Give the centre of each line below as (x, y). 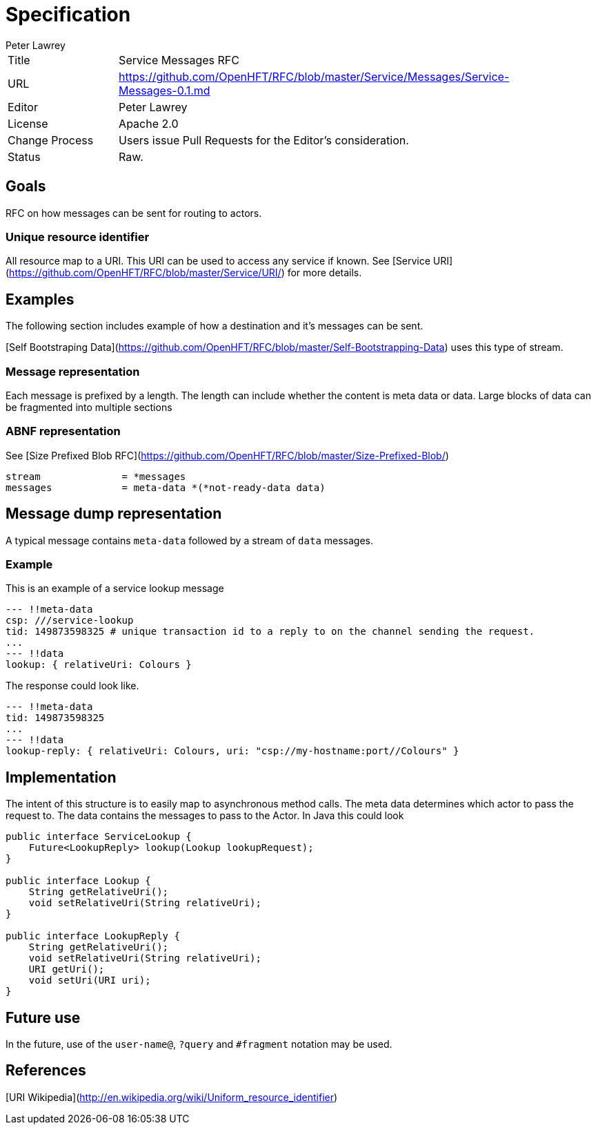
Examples (40, 299)
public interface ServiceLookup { (99, 837)
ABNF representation (63, 431)
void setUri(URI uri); (90, 980)
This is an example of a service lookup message (115, 588)
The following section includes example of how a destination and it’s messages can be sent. (215, 326)
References (46, 1071)
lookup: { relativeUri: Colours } (99, 665)
